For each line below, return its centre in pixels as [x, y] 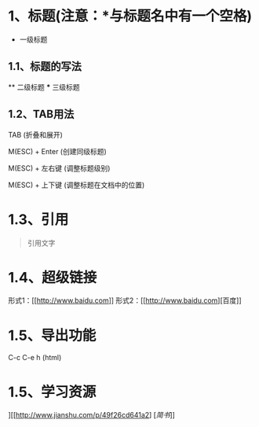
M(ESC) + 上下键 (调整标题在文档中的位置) [77, 185]
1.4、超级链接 [53, 277]
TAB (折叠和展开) [35, 134]
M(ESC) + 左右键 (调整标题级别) [59, 168]
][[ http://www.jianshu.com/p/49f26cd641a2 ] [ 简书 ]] [91, 415]
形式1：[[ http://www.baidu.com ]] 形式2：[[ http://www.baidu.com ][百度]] [125, 300]
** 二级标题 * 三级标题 [44, 87]
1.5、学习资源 [52, 392]
